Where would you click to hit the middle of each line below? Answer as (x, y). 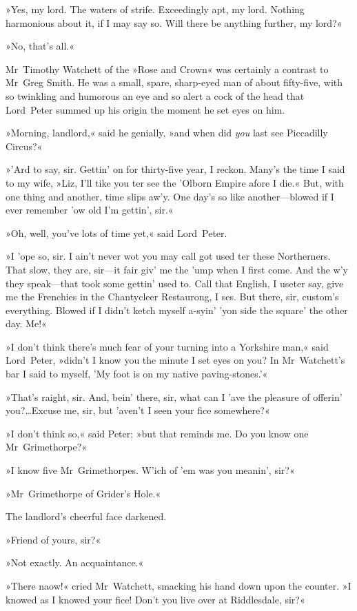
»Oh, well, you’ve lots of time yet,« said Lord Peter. (116, 232)
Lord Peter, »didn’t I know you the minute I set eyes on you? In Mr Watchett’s (175, 360)
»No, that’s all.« (40, 46)
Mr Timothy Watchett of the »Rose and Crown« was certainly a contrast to (167, 69)
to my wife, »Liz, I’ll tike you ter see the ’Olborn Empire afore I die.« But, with (175, 182)
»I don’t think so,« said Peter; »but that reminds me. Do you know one (157, 433)
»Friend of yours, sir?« (53, 539)
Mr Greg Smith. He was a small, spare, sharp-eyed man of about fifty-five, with (174, 82)
